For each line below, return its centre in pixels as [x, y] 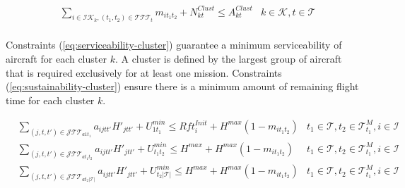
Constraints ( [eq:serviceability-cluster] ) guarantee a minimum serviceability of [174, 45]
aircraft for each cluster [56, 59]
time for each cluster [50, 100]
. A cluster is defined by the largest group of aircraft [228, 59]
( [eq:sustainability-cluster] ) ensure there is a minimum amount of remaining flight [182, 86]
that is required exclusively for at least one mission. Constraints [144, 72]
